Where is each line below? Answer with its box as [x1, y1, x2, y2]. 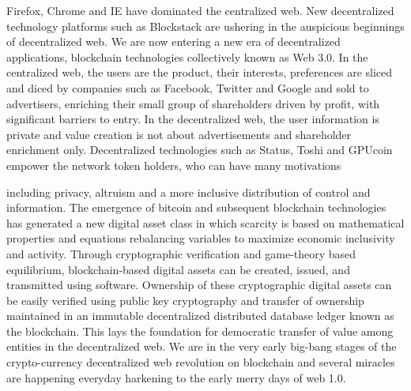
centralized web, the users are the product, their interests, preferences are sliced [6, 64, 393, 81]
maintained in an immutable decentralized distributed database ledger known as [6, 307, 394, 324]
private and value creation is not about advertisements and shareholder [6, 126, 352, 142]
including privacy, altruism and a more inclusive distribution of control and [6, 183, 371, 200]
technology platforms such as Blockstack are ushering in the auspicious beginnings [6, 17, 405, 34]
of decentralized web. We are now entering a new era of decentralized [6, 33, 341, 50]
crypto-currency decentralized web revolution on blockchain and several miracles [6, 354, 395, 370]
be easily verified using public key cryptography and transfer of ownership [6, 291, 364, 308]
